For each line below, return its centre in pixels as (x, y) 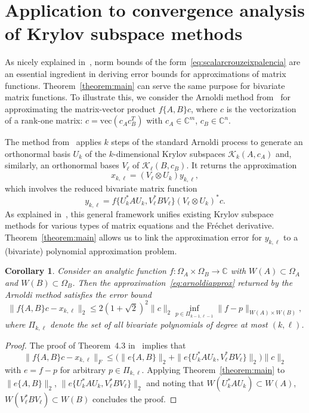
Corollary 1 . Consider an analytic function (86, 271)
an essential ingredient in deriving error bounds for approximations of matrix (146, 73)
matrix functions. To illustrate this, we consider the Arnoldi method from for (148, 97)
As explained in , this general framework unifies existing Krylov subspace (139, 213)
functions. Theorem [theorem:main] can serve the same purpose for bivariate (145, 85)
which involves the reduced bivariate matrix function (101, 188)
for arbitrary (83, 369)
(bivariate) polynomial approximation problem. (91, 250)
